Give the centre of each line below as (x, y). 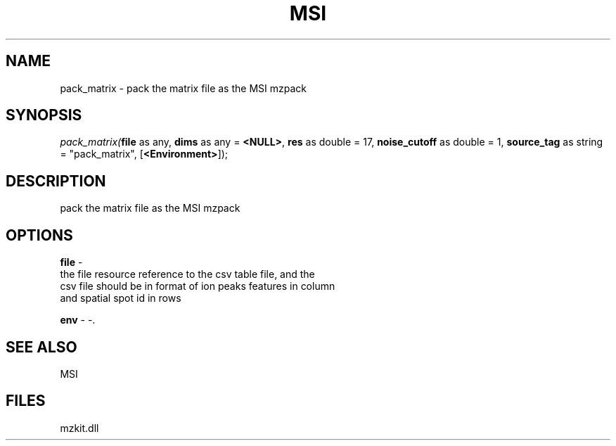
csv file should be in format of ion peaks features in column (198, 286)
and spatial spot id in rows (121, 298)
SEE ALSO (41, 347)
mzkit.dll (79, 428)
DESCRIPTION (56, 181)
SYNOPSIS (44, 115)
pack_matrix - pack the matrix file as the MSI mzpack (183, 88)
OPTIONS (39, 235)
